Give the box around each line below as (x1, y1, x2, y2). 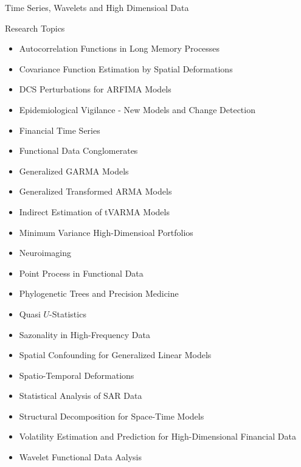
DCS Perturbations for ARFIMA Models (19, 83, 171, 95)
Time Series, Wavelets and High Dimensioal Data (5, 1, 189, 13)
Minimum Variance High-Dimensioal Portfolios (19, 226, 193, 238)
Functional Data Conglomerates (19, 144, 138, 157)
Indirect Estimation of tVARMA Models (19, 205, 170, 218)
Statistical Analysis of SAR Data (19, 389, 142, 402)
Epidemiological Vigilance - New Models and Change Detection (19, 103, 255, 116)
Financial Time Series (19, 123, 100, 136)
